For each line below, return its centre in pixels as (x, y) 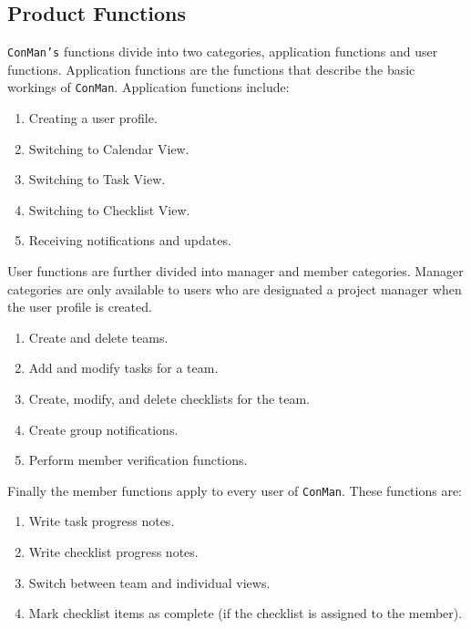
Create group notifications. (103, 429)
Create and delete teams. (98, 337)
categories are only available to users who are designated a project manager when (235, 289)
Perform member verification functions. (138, 460)
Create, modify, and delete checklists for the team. (169, 399)
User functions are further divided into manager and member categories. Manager (235, 271)
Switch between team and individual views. (149, 582)
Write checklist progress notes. (113, 552)
